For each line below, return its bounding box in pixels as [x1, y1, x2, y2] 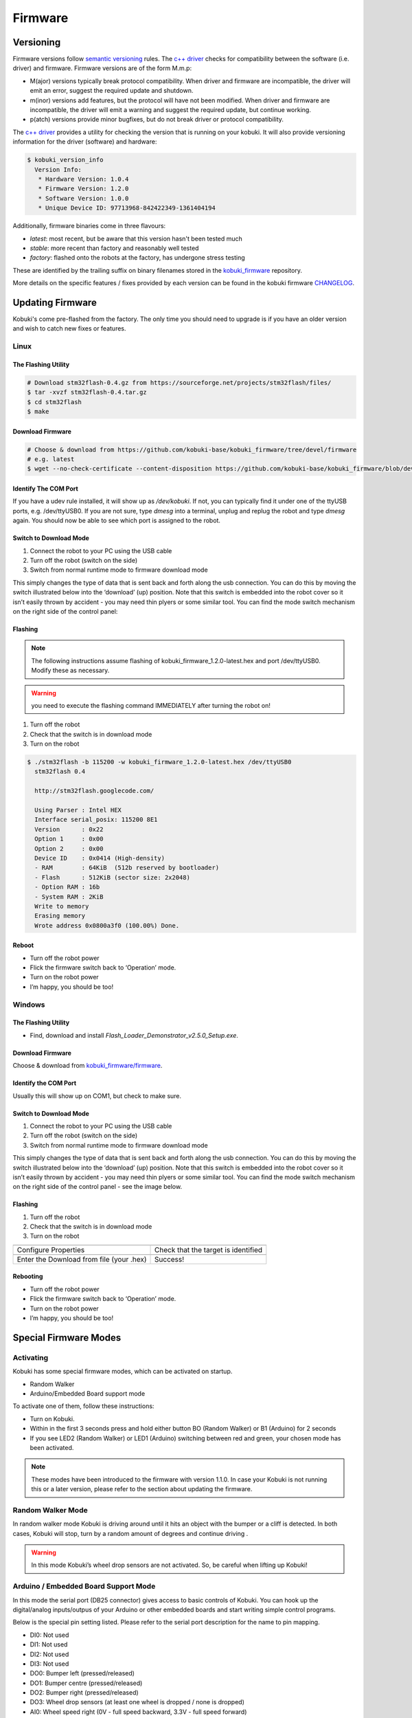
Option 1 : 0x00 [34, 835, 104, 843]
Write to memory [34, 902, 89, 910]
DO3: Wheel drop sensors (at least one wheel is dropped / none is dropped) [30, 1698, 245, 1706]
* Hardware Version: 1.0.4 [38, 175, 129, 183]
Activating [12, 1352, 48, 1362]
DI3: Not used [30, 1660, 69, 1668]
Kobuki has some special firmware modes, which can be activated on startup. [12, 1368, 233, 1376]
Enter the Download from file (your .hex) [16, 1254, 147, 1264]
